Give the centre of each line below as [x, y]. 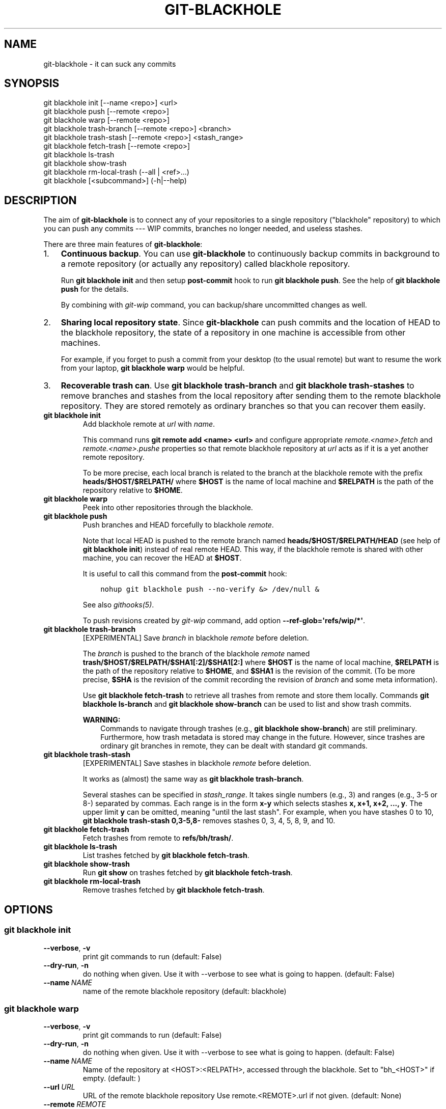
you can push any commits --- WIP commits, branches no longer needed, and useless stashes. [203, 229]
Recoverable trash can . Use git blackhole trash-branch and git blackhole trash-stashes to [238, 386]
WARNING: [102, 720]
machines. [81, 343]
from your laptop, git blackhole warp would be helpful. [153, 368]
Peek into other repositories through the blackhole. [168, 508]
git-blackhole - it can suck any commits [110, 64]
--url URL [59, 1087]
